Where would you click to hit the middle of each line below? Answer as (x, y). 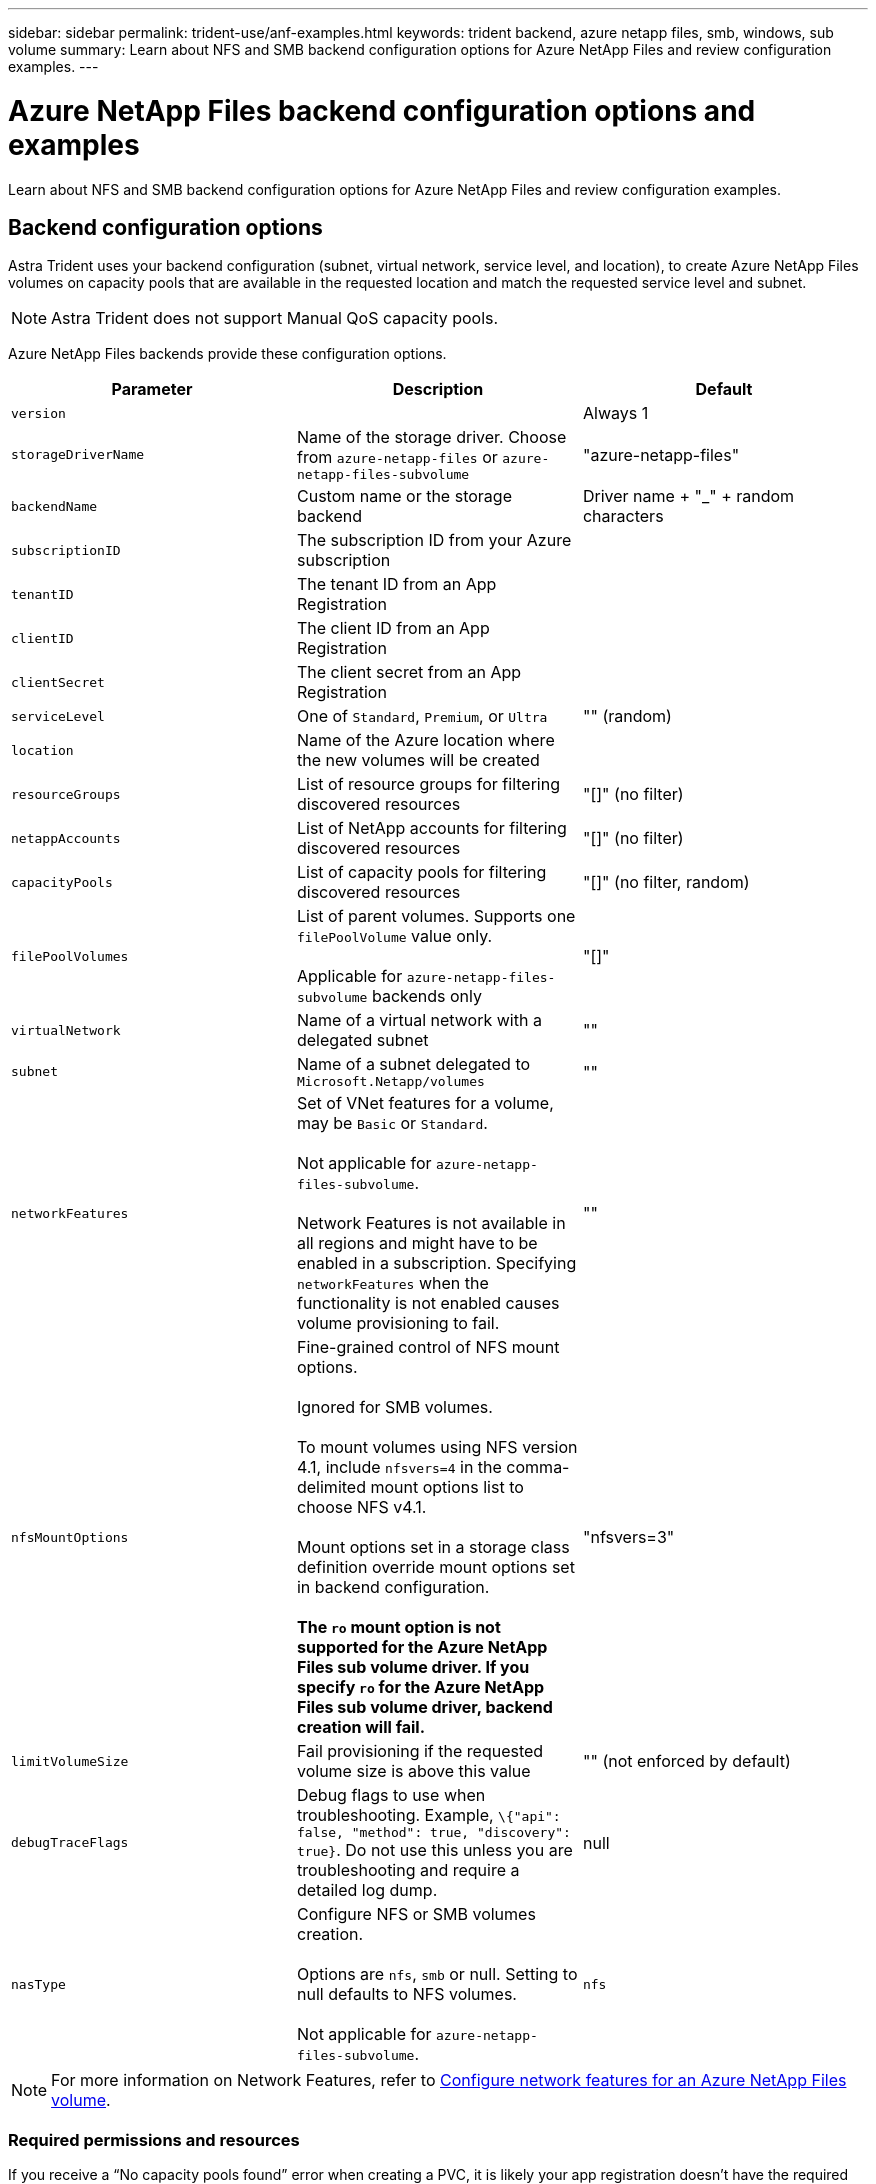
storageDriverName (78, 455)
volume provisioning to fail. (398, 1323)
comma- (538, 1467)
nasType (38, 1984)
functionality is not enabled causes (428, 1303)
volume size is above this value (413, 1771)
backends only (426, 996)
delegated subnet (362, 1040)
